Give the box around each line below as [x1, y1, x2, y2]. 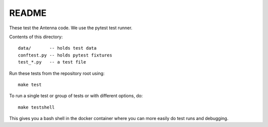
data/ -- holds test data [18, 45, 97, 51]
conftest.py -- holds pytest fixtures [18, 52, 113, 58]
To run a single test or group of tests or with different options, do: [9, 93, 143, 99]
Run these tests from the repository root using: [9, 70, 105, 76]
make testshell [18, 104, 55, 110]
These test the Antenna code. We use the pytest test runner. [9, 25, 133, 31]
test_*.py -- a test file [18, 60, 86, 65]
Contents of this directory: [9, 34, 63, 40]
